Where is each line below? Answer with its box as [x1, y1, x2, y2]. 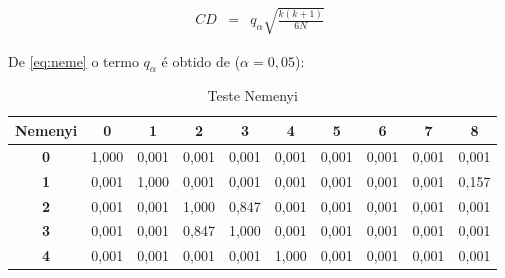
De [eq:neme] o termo [8, 50, 139, 71]
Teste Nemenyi [207, 85, 298, 106]
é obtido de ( [161, 50, 241, 71]
